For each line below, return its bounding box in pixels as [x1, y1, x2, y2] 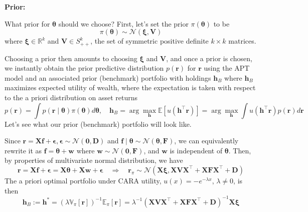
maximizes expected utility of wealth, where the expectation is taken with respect [5, 82, 256, 93]
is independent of [170, 145, 223, 155]
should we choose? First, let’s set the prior [58, 18, 189, 29]
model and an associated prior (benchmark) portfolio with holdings [5, 72, 211, 83]
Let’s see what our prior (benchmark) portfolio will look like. [5, 118, 192, 129]
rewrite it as [5, 145, 42, 155]
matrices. [228, 36, 256, 46]
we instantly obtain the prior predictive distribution [5, 63, 164, 73]
